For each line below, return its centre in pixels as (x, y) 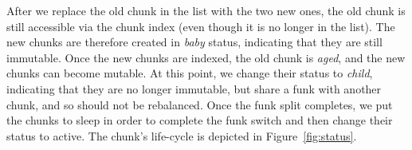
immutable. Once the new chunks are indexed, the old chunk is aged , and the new (206, 57)
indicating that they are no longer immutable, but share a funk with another (194, 88)
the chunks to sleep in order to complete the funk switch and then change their (200, 120)
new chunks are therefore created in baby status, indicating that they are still (194, 42)
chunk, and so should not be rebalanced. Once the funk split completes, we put (200, 104)
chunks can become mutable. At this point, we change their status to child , (190, 73)
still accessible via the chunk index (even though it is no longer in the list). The (201, 26)
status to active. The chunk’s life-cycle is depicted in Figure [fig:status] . (182, 135)
